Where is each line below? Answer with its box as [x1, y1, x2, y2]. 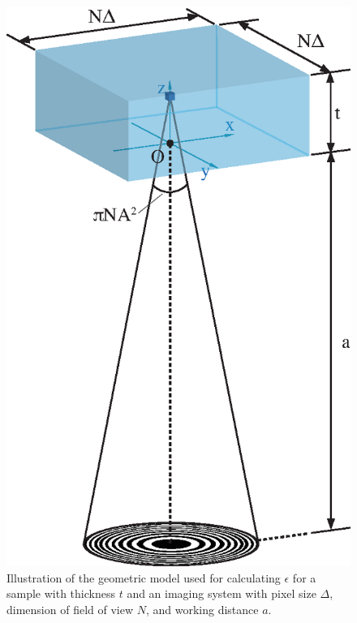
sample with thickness [6, 585, 115, 602]
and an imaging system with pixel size [127, 585, 316, 602]
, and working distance [145, 601, 259, 618]
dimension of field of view [6, 601, 134, 618]
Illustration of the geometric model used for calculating [6, 569, 281, 586]
